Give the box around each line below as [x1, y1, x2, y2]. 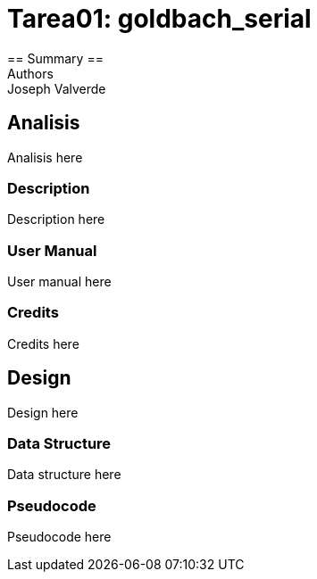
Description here [7, 211, 105, 227]
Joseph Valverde [7, 80, 106, 96]
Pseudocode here [7, 529, 112, 545]
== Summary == [7, 50, 104, 66]
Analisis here [7, 149, 83, 165]
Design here [7, 404, 79, 420]
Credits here [7, 335, 79, 352]
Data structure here [7, 467, 121, 483]
